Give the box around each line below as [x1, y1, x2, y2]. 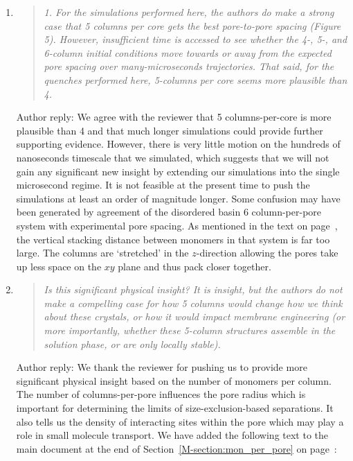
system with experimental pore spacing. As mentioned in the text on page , [16, 218, 338, 232]
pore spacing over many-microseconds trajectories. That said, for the [44, 59, 334, 73]
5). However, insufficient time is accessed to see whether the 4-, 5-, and [44, 32, 347, 46]
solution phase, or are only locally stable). [44, 336, 221, 351]
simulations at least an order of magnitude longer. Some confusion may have [16, 191, 341, 205]
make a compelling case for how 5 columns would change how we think [44, 295, 343, 310]
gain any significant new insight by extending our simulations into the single [16, 164, 340, 178]
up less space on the [16, 259, 102, 273]
